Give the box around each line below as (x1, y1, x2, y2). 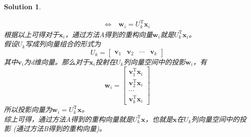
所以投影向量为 (4, 104, 52, 114)
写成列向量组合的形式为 (25, 39, 101, 49)
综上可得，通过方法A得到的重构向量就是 (4, 114, 133, 124)
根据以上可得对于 (4, 29, 59, 39)
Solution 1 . (4, 1, 41, 11)
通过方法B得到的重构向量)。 (16, 123, 106, 134)
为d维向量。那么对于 (24, 56, 89, 67)
